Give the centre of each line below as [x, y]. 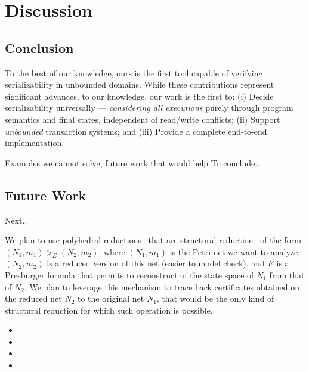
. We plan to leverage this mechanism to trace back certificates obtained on [162, 286]
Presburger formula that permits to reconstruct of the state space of [129, 275]
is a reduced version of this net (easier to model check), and [156, 263]
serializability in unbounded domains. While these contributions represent [140, 84]
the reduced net [33, 298]
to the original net [111, 298]
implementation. [35, 143]
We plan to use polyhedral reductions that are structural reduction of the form [153, 240]
